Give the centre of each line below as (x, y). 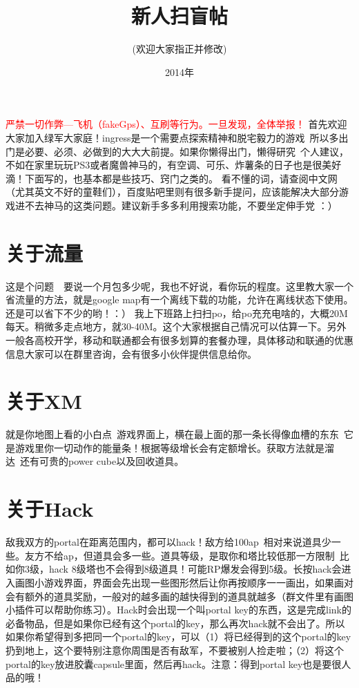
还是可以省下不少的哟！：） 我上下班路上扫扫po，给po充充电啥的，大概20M (177, 313)
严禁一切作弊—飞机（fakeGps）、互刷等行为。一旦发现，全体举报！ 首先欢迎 (176, 124)
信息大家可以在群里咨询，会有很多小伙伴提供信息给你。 (131, 353)
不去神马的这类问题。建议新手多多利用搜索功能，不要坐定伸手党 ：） (181, 205)
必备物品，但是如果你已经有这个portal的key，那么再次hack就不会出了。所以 (175, 623)
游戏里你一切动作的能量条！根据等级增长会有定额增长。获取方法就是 (169, 447)
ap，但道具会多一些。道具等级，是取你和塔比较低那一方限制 (199, 555)
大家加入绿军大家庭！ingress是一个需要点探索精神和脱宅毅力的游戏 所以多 (172, 137)
